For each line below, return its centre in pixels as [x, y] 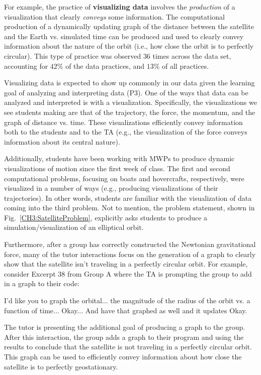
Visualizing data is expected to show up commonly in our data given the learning [129, 83]
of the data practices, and [105, 66]
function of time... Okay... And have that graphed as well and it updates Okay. [126, 310]
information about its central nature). [62, 141]
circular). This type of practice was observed [73, 55]
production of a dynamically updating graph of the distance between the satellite [129, 26]
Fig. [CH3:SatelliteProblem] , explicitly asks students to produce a [106, 217]
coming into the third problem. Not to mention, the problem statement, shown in [129, 208]
